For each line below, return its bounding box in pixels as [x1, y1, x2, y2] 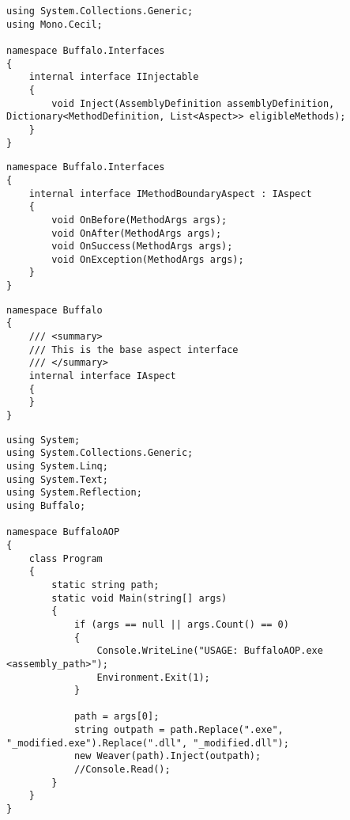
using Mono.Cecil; [6, 18, 103, 30]
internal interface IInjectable [28, 71, 199, 83]
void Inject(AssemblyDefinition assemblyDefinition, [51, 97, 335, 109]
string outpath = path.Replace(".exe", [73, 724, 284, 736]
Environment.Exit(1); [96, 671, 210, 683]
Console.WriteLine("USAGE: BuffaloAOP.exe [96, 645, 323, 657]
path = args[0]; [73, 711, 160, 723]
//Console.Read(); [73, 764, 171, 776]
